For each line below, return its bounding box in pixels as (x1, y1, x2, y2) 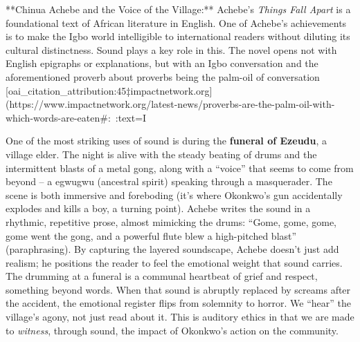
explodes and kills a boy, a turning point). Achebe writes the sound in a (6, 201, 311, 216)
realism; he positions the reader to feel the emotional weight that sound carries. (6, 255, 343, 269)
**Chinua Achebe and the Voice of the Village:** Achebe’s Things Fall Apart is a (6, 2, 351, 16)
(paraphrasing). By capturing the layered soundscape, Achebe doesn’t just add (6, 242, 339, 256)
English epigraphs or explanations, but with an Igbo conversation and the (6, 56, 318, 70)
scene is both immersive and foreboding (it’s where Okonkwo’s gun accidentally (6, 187, 343, 202)
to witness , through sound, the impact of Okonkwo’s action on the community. (6, 323, 339, 337)
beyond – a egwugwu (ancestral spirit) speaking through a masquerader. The (6, 174, 332, 189)
